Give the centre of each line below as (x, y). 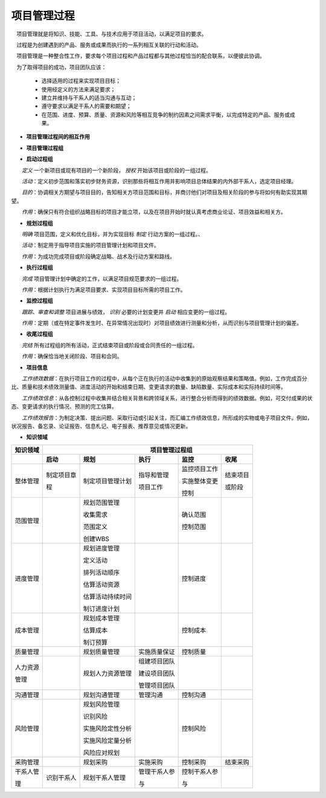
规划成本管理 (101, 618)
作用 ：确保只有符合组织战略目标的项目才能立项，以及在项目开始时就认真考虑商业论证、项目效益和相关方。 (154, 212)
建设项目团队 (157, 673)
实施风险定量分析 (107, 741)
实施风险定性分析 (107, 728)
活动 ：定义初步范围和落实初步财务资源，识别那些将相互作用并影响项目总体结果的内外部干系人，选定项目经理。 (159, 181)
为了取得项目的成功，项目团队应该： (61, 67)
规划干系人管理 (104, 777)
